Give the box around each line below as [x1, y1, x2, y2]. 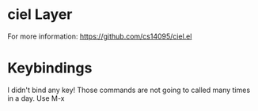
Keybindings [7, 59, 93, 77]
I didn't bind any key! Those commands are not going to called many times [7, 85, 251, 94]
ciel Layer [7, 6, 73, 24]
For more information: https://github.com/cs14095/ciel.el [7, 31, 192, 41]
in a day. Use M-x [7, 93, 65, 103]
